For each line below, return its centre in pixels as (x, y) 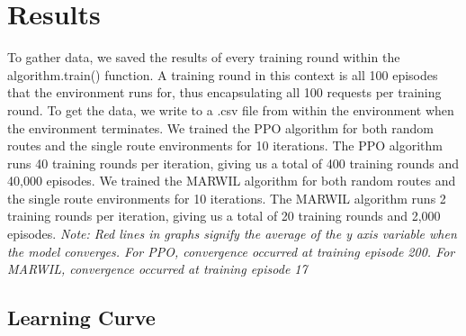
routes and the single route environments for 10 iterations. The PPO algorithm (225, 145)
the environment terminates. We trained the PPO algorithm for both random (221, 127)
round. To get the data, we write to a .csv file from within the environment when (231, 109)
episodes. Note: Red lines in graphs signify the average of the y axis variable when (232, 234)
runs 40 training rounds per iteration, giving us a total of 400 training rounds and (233, 163)
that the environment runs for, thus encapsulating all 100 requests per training (224, 92)
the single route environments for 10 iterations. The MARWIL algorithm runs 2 (227, 198)
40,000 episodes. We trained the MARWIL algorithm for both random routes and (232, 181)
